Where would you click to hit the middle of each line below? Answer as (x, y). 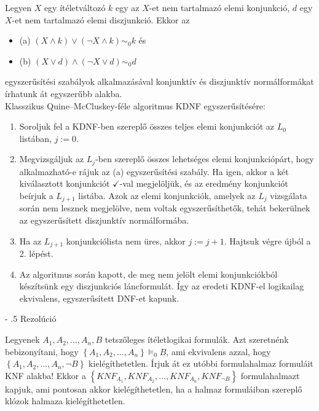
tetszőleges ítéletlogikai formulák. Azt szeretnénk (197, 339)
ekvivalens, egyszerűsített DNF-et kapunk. (99, 298)
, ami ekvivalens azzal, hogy (219, 351)
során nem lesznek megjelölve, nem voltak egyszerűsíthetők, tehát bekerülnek (165, 208)
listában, (36, 138)
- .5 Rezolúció (31, 319)
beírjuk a (36, 195)
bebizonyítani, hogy (42, 351)
